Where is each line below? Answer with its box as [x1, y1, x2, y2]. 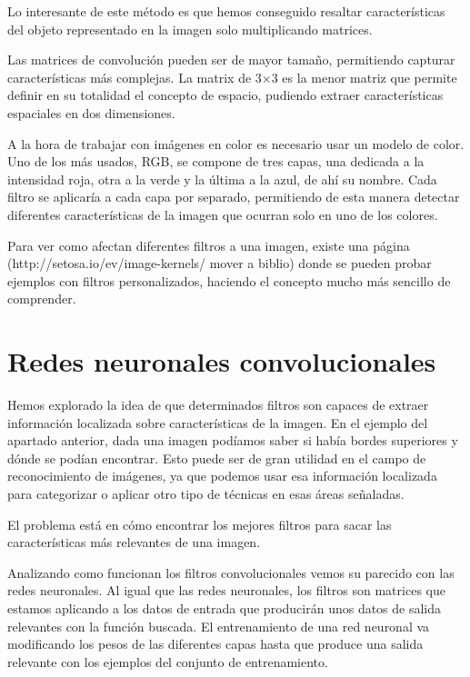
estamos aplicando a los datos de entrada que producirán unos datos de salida [7, 598, 442, 617]
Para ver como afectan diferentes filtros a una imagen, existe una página [7, 235, 410, 254]
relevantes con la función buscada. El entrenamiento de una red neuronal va [7, 616, 430, 635]
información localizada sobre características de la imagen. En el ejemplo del [7, 413, 428, 432]
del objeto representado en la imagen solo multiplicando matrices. [7, 19, 373, 38]
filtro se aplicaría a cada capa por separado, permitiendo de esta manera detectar [7, 187, 460, 206]
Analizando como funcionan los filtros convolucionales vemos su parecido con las [7, 563, 455, 582]
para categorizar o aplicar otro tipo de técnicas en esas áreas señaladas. [7, 484, 405, 503]
